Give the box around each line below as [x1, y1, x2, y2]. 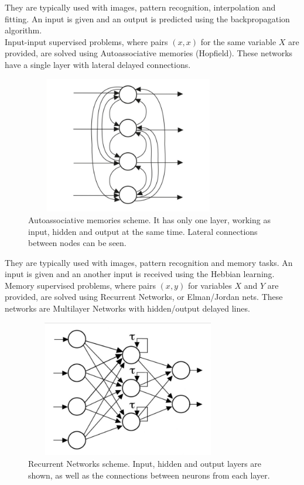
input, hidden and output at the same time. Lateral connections [28, 225, 258, 237]
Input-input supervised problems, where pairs [5, 35, 168, 47]
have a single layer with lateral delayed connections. [5, 58, 191, 70]
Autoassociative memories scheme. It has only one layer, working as [28, 213, 271, 226]
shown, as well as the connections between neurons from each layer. [28, 469, 270, 481]
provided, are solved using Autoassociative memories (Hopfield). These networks [5, 47, 293, 59]
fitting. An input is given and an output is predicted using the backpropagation [5, 12, 290, 25]
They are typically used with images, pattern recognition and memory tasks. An [5, 256, 293, 268]
